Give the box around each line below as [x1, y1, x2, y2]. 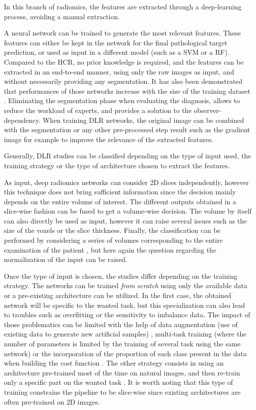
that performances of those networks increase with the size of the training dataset [4, 85, 251, 96]
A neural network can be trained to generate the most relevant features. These [4, 28, 241, 38]
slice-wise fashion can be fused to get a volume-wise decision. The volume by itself [4, 206, 252, 216]
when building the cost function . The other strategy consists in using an [4, 358, 224, 368]
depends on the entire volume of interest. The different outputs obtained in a [4, 196, 236, 206]
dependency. [4, 114, 41, 125]
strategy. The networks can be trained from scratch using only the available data [4, 280, 248, 291]
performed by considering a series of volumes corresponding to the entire [4, 235, 223, 245]
